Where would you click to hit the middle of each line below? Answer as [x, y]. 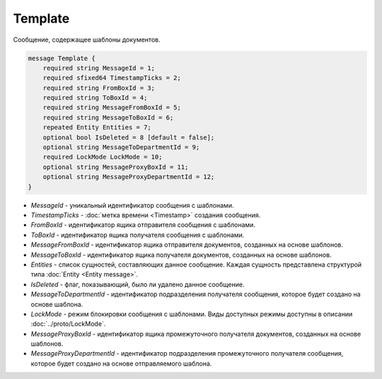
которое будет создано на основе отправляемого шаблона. [121, 363]
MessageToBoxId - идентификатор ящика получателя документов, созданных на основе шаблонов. [181, 255]
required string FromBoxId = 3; [99, 88]
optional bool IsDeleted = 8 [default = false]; [129, 137]
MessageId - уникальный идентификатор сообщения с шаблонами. [132, 205]
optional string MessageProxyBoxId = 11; [116, 167]
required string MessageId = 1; [99, 68]
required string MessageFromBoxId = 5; [112, 107]
